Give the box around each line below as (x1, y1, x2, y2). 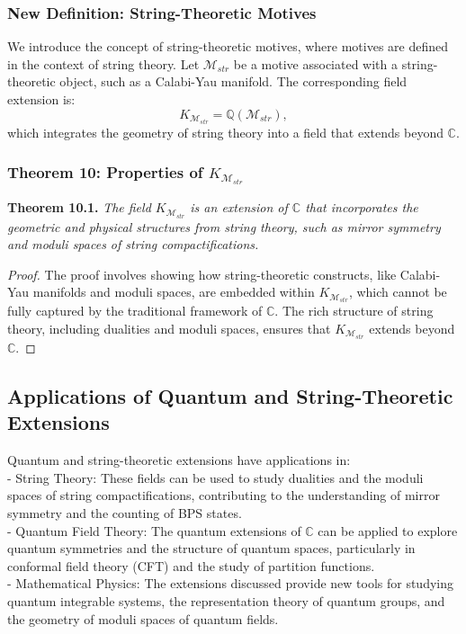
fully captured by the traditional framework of (7, 301, 263, 320)
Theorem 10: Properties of (7, 161, 203, 183)
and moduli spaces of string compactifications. (7, 235, 259, 254)
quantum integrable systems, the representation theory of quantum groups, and (7, 592, 445, 611)
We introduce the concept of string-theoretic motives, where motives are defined (7, 37, 448, 56)
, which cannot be (348, 282, 447, 301)
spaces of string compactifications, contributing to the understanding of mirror (7, 486, 440, 505)
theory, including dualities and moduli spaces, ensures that (7, 319, 331, 337)
